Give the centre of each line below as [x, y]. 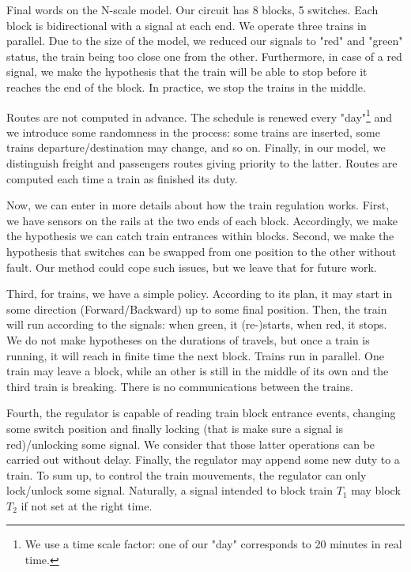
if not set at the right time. [87, 505]
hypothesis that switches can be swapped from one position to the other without [202, 251]
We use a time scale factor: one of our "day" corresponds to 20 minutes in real [213, 544]
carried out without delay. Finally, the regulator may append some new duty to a [203, 459]
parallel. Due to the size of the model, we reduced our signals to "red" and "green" [205, 41]
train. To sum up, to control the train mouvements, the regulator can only [187, 474]
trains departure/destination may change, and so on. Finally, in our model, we [196, 147]
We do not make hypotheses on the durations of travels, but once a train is [188, 339]
